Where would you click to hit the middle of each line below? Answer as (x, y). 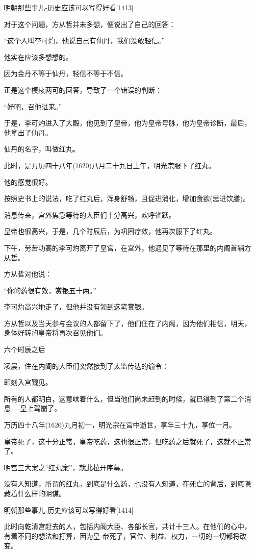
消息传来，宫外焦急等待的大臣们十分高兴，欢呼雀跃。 (90, 214)
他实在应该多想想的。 (38, 57)
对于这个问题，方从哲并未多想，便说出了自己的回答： (90, 24)
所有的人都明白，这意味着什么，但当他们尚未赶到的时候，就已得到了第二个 (124, 398)
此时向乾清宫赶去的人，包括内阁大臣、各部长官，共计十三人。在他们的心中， (127, 526)
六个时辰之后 (25, 349)
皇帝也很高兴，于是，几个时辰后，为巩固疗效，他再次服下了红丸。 (110, 231)
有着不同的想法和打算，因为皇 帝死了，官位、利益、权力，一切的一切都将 (122, 536)
